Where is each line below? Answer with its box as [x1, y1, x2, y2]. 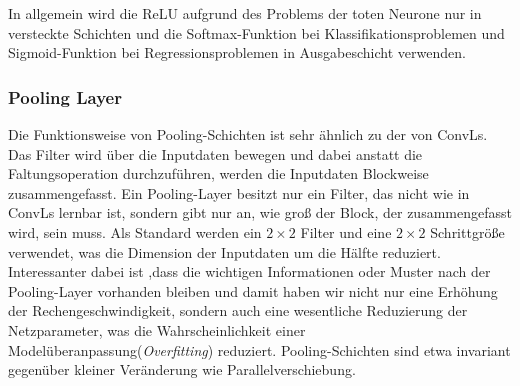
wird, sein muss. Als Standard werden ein [8, 221, 262, 242]
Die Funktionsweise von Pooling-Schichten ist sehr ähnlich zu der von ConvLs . [8, 124, 488, 144]
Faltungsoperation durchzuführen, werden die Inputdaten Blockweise [8, 163, 429, 184]
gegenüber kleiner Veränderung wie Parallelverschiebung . [8, 359, 356, 380]
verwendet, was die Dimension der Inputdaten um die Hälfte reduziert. [8, 241, 441, 262]
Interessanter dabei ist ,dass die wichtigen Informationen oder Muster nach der [8, 261, 491, 282]
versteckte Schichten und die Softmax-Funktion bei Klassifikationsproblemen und [8, 22, 505, 43]
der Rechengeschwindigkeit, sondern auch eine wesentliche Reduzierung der [8, 300, 468, 321]
